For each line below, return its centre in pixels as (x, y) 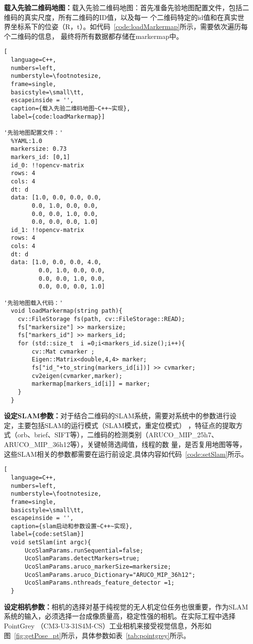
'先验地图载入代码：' (34, 303)
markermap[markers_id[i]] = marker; (91, 384)
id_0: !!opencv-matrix (47, 165)
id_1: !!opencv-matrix (47, 230)
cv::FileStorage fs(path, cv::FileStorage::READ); (101, 319)
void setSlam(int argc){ (51, 543)
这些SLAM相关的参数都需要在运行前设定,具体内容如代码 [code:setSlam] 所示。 (126, 454)
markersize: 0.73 (39, 149)
